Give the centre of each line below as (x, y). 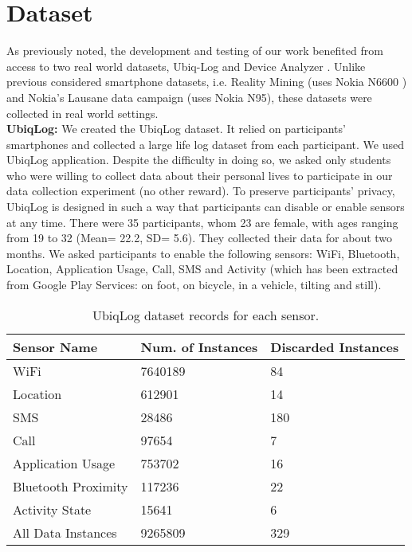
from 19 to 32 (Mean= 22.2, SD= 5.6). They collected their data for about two (200, 238)
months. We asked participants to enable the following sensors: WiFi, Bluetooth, (203, 253)
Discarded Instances (335, 346)
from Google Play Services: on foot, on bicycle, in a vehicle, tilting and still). (194, 285)
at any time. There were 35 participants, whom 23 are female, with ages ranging (202, 222)
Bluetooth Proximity (71, 486)
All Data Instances (65, 532)
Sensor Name (55, 346)
